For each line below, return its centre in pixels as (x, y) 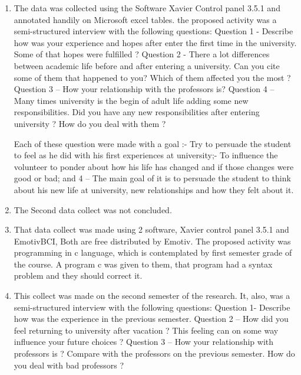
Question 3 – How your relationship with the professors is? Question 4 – (144, 89)
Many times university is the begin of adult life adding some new (131, 100)
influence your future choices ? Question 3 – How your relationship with (144, 342)
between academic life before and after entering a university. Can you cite (147, 65)
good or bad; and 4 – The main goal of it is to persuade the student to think (152, 178)
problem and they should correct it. (78, 275)
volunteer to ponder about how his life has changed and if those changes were (154, 166)
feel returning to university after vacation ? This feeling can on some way (146, 330)
